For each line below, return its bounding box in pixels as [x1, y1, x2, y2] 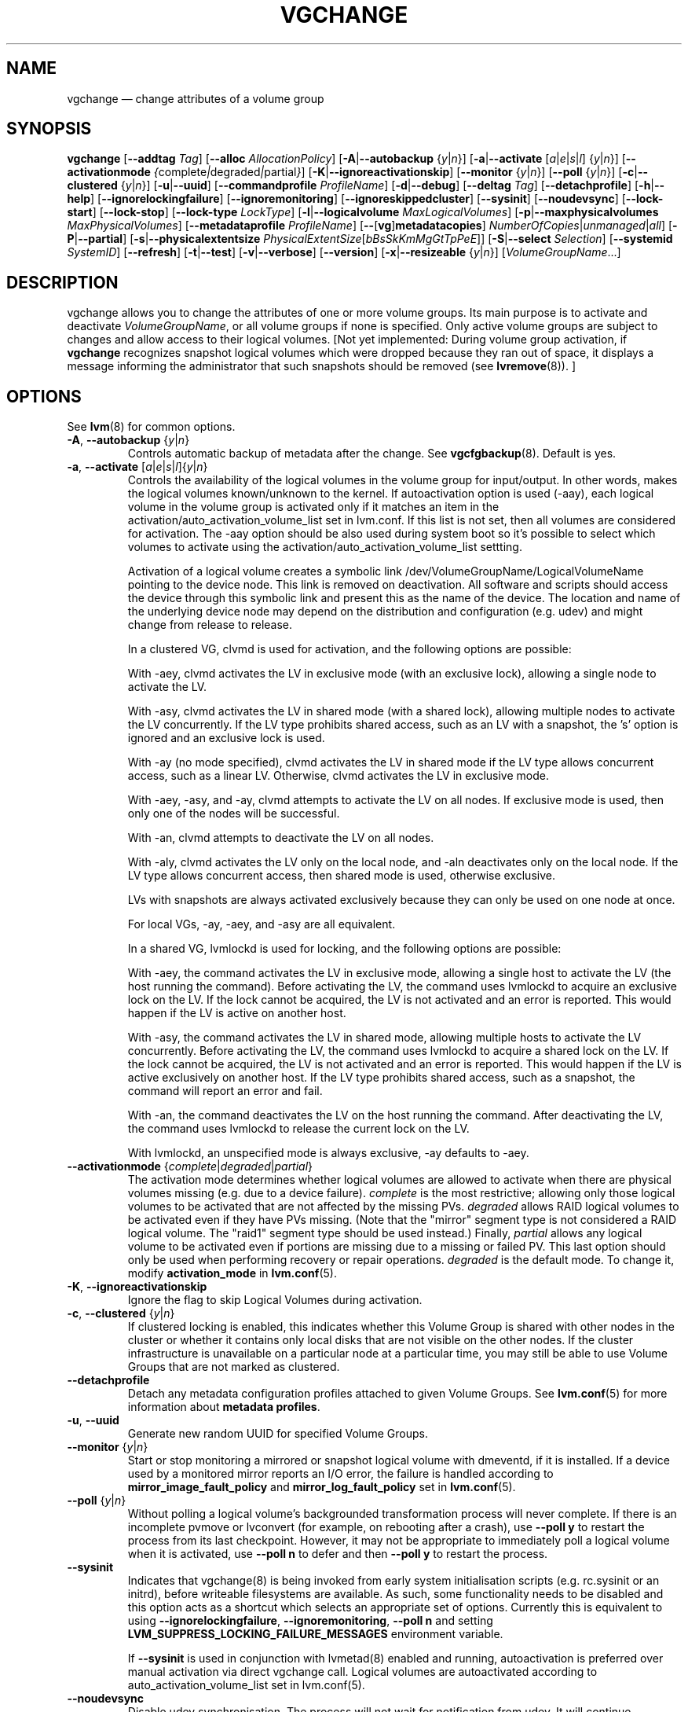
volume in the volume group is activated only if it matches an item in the [127, 500, 500, 514]
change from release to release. [127, 618, 293, 632]
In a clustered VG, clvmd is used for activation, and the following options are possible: [127, 642, 572, 656]
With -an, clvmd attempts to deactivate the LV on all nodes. [127, 831, 434, 845]
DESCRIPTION [6, 272, 119, 292]
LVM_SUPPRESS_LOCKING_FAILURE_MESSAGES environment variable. [127, 1627, 503, 1641]
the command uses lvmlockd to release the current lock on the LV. [127, 1122, 470, 1136]
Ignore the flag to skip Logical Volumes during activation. [127, 1293, 423, 1307]
